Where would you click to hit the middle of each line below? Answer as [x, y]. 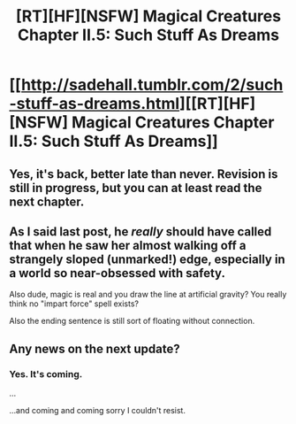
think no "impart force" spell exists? [74, 304]
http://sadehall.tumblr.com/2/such [152, 85]
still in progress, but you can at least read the [136, 188]
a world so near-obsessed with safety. [117, 273]
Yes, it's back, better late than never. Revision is [144, 174]
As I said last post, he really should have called [140, 231]
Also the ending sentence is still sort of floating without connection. [132, 321]
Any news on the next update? [95, 348]
